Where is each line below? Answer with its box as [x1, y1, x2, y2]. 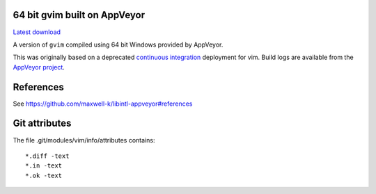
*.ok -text [25, 171, 63, 179]
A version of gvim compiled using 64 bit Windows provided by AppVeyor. [13, 40, 224, 49]
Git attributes [13, 118, 72, 129]
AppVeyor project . [13, 63, 65, 71]
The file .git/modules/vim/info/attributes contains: [13, 136, 155, 144]
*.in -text [25, 162, 63, 170]
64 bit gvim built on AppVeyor [13, 9, 146, 21]
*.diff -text [25, 152, 70, 160]
